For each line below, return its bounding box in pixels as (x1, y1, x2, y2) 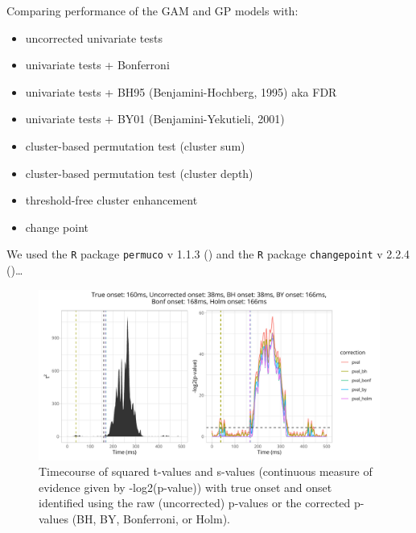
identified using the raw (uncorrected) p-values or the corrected (39, 494, 351, 511)
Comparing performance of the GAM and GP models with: (6, 2, 299, 19)
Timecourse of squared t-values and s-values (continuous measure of (39, 463, 373, 480)
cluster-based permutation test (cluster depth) (25, 164, 253, 181)
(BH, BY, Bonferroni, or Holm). (72, 510, 230, 527)
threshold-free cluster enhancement (25, 192, 198, 209)
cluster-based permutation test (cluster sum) (25, 137, 245, 154)
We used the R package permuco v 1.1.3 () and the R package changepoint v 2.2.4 (6, 246, 410, 262)
